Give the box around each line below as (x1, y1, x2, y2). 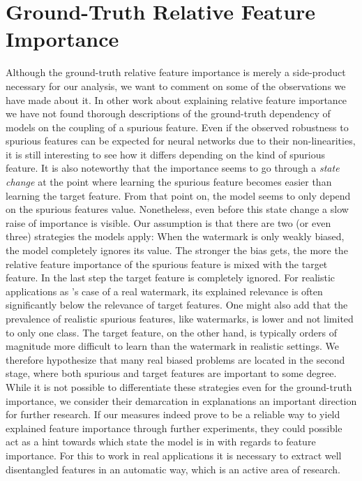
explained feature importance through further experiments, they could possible (6, 420, 342, 435)
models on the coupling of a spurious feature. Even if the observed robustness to (6, 119, 349, 134)
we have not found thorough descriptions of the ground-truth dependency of (6, 106, 331, 121)
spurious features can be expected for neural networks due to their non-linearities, (6, 133, 356, 148)
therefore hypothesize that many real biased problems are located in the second (6, 352, 345, 367)
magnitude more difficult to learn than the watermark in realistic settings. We (6, 339, 339, 353)
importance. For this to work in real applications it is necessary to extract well (6, 447, 342, 462)
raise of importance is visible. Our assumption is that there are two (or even (6, 215, 331, 230)
